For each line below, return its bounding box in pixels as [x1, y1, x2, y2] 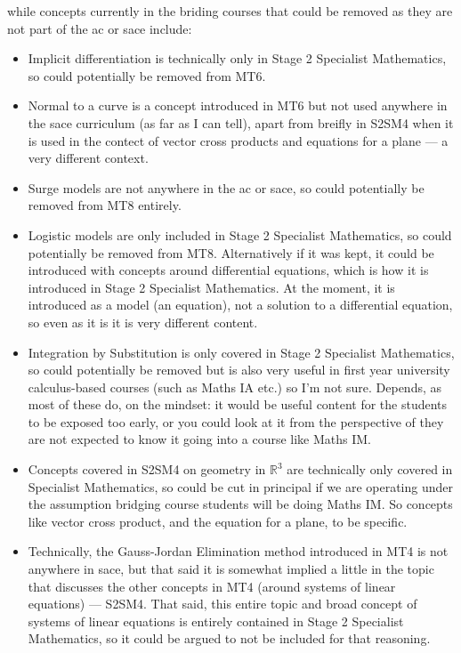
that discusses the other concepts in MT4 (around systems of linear [28, 576, 396, 595]
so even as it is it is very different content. [28, 312, 258, 331]
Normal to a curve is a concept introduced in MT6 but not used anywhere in [28, 96, 448, 115]
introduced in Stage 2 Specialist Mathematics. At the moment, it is [28, 278, 395, 296]
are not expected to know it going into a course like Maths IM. [28, 430, 372, 448]
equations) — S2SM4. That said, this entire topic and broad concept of [28, 594, 417, 613]
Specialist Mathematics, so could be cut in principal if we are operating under [28, 477, 453, 496]
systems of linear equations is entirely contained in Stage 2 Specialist [28, 611, 404, 630]
